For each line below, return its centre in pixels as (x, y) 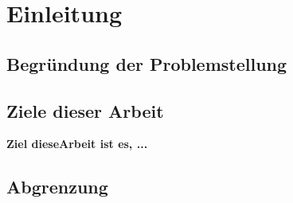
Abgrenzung (57, 187)
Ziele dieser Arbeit (85, 110)
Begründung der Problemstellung (147, 63)
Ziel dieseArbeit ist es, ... (77, 144)
